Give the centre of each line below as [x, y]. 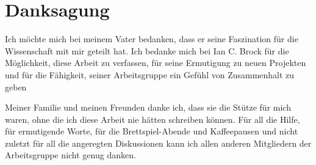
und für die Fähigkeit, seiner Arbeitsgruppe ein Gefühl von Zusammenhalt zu [150, 74]
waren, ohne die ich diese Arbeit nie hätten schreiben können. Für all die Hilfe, [153, 119]
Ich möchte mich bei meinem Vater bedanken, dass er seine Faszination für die [152, 39]
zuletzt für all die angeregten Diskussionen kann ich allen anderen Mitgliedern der [158, 143]
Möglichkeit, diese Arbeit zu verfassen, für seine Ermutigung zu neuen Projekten [156, 63]
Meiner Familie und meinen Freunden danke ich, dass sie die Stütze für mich [148, 107]
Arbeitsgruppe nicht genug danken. [70, 155]
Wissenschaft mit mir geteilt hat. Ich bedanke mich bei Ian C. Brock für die [147, 50]
